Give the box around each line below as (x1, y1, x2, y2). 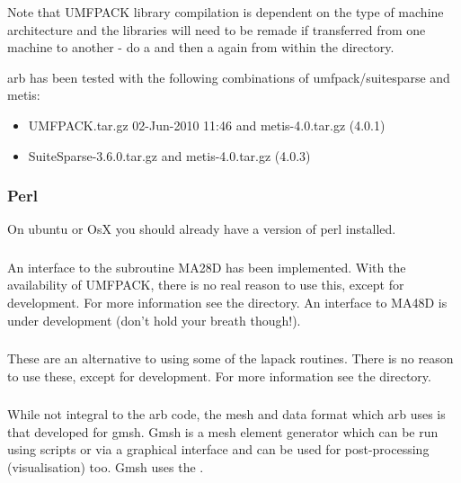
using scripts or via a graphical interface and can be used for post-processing (7, 440, 430, 459)
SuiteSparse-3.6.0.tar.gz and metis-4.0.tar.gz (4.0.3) (28, 146, 311, 165)
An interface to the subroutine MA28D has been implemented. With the (7, 257, 406, 276)
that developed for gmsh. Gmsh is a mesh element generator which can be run (7, 422, 439, 441)
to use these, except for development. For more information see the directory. (7, 366, 431, 385)
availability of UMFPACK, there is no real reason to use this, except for (7, 275, 404, 294)
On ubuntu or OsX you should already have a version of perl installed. (7, 219, 396, 238)
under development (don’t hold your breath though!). (7, 310, 301, 329)
